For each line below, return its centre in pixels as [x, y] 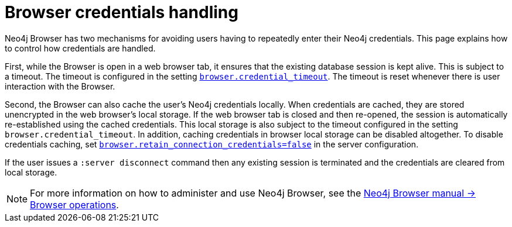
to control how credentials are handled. [80, 48]
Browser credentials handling [122, 12]
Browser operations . [74, 204]
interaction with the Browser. [60, 86]
